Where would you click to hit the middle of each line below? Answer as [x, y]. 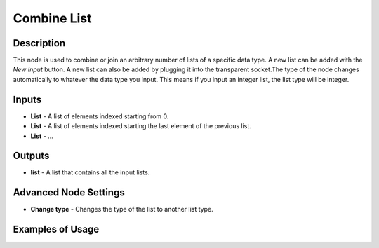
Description [39, 43]
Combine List [52, 18]
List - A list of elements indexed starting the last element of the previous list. [141, 126]
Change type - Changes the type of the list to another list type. [122, 209]
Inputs [27, 99]
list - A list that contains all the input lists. [90, 172]
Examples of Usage [56, 229]
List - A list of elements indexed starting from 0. [100, 116]
